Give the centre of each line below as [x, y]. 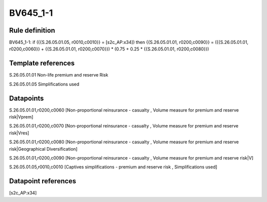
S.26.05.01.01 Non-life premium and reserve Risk [59, 75]
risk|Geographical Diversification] [43, 149]
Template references [42, 63]
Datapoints [26, 98]
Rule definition [32, 30]
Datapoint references [43, 181]
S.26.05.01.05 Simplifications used [44, 84]
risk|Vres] [19, 133]
